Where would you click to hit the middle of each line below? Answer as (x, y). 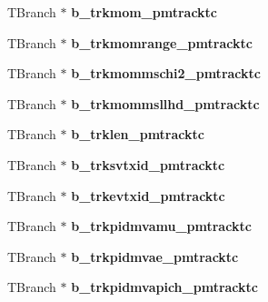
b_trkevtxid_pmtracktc (148, 195)
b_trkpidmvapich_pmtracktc (164, 287)
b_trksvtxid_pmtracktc (148, 164)
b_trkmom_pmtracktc (144, 12)
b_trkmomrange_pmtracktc (162, 42)
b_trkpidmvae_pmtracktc (155, 256)
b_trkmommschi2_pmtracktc (166, 73)
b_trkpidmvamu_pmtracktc (161, 226)
